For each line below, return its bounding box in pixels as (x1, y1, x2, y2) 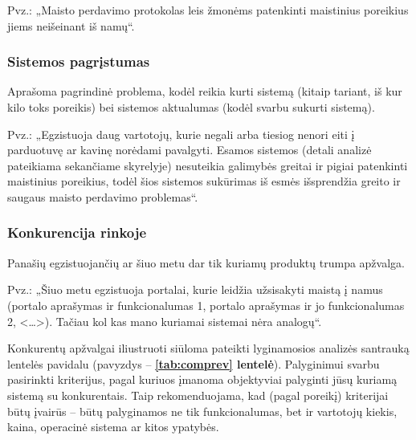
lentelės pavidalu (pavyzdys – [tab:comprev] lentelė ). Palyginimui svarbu (7, 355, 380, 372)
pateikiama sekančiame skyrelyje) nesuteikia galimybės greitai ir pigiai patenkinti (7, 157, 408, 173)
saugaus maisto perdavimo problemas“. (7, 188, 198, 205)
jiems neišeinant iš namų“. (7, 17, 135, 34)
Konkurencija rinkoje (7, 222, 147, 242)
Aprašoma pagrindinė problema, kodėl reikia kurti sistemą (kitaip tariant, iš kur (7, 83, 402, 100)
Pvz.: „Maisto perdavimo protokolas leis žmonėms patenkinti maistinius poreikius (7, 2, 409, 18)
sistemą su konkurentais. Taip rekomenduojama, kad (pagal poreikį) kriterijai (7, 386, 389, 403)
